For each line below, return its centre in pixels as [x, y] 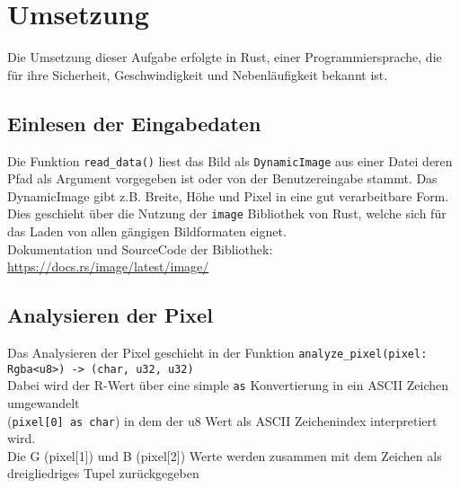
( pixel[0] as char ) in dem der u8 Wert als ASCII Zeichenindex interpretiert [222, 420]
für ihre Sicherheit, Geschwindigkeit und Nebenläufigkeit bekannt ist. [198, 74]
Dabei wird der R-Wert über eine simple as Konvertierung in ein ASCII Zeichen [228, 385]
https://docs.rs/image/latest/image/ [108, 266]
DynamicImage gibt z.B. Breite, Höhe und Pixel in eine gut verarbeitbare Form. [228, 195]
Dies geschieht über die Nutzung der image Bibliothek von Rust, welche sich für [227, 213]
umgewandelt [44, 402]
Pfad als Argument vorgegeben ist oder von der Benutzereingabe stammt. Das [222, 178]
